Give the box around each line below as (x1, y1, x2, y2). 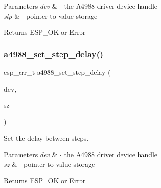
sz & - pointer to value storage (4, 159, 95, 169)
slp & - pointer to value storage (4, 10, 98, 21)
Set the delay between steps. (4, 133, 89, 143)
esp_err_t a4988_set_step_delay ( (4, 67, 111, 77)
